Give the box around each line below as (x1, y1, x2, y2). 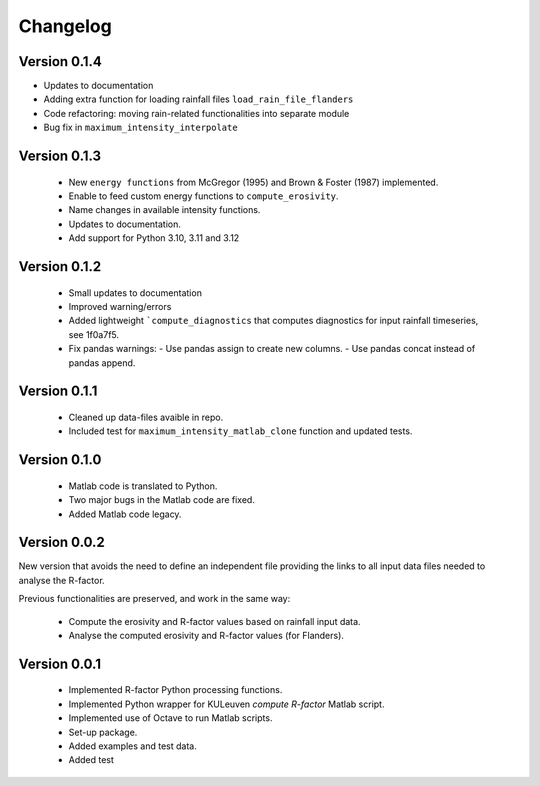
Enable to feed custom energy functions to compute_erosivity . (68, 190, 339, 202)
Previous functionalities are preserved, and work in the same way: (18, 593, 291, 605)
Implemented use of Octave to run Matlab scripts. (68, 712, 273, 724)
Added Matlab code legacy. (68, 508, 182, 520)
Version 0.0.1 (18, 655, 102, 672)
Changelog (18, 15, 112, 37)
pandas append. (68, 356, 136, 369)
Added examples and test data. (68, 740, 197, 752)
